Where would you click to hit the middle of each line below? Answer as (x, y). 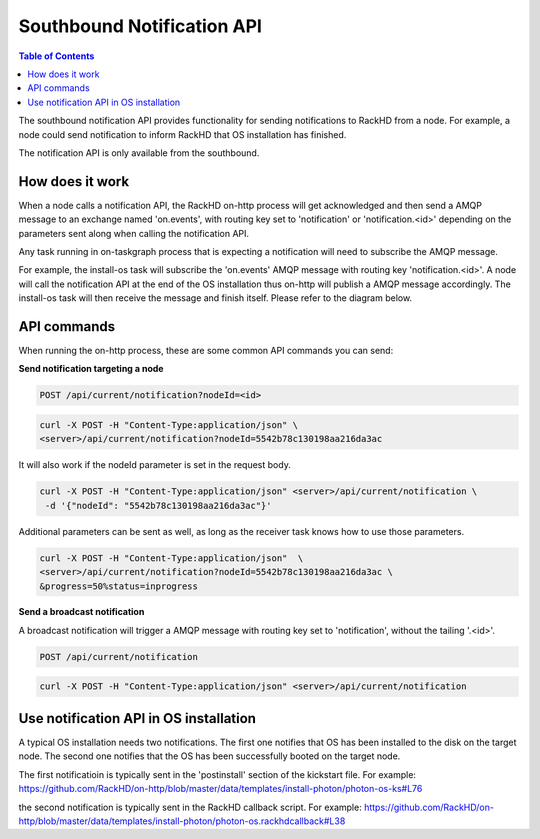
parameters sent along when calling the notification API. (134, 233)
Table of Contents (56, 56)
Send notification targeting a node (91, 369)
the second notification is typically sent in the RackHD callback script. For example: (190, 807)
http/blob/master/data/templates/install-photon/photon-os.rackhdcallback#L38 (182, 821)
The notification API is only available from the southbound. (139, 152)
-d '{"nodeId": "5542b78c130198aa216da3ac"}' (158, 505)
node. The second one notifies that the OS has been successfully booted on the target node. (209, 756)
